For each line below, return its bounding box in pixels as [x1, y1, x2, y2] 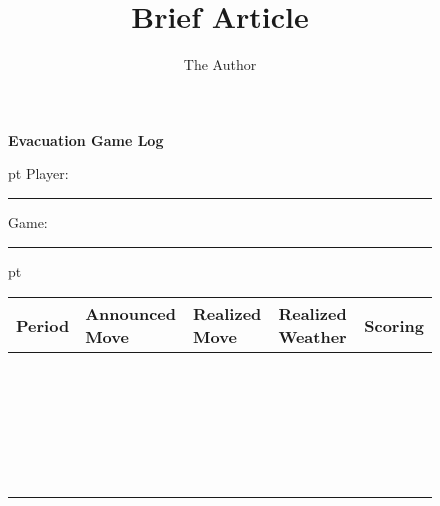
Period [16, 313, 70, 337]
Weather [278, 325, 347, 349]
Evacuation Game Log [8, 129, 164, 150]
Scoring [364, 313, 424, 337]
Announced [85, 302, 176, 326]
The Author [183, 54, 257, 75]
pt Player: [8, 163, 69, 184]
